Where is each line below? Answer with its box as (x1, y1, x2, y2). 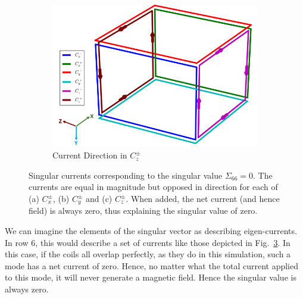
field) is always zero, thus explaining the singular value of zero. (29, 204, 258, 217)
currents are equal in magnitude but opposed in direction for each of (29, 180, 278, 193)
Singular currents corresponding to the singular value (29, 169, 223, 181)
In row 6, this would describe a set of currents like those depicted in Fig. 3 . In (5, 236, 290, 248)
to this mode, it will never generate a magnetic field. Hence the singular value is (5, 271, 296, 284)
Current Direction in (52, 149, 127, 161)
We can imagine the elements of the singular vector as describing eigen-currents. (5, 225, 297, 237)
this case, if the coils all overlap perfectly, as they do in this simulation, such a (5, 248, 291, 260)
